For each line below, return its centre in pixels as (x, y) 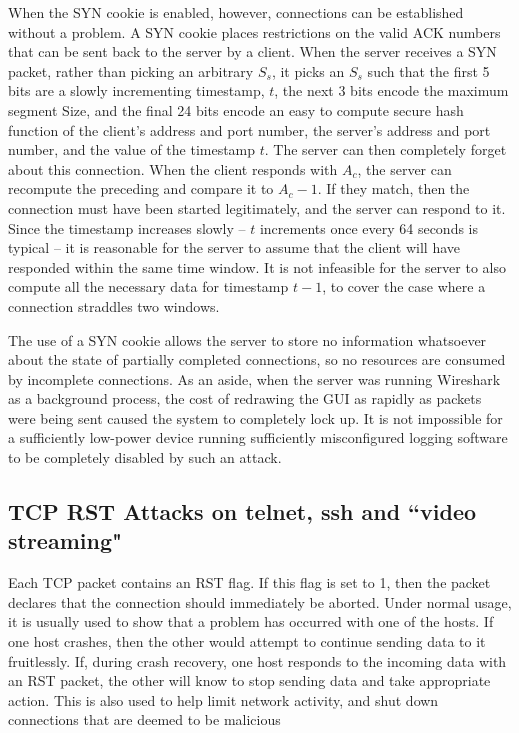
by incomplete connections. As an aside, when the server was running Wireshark (254, 378)
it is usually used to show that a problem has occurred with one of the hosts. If (251, 621)
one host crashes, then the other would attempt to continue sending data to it (247, 641)
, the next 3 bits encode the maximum (391, 90)
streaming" (65, 540)
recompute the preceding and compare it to (141, 188)
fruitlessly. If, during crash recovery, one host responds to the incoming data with (257, 660)
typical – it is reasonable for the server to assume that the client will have (234, 247)
